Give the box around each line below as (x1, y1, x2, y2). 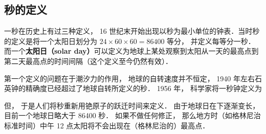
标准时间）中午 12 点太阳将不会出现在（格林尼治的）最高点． (4, 120, 210, 130)
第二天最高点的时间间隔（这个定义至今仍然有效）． (4, 55, 172, 66)
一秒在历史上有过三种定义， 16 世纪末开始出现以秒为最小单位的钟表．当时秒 (4, 26, 260, 36)
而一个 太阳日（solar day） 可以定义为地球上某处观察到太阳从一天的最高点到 (4, 46, 259, 56)
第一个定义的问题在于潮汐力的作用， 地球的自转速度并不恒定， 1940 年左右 (4, 73, 255, 83)
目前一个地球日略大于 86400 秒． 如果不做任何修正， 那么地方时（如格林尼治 (4, 110, 261, 121)
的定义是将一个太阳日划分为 (4, 35, 97, 46)
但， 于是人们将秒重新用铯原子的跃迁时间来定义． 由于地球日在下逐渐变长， (4, 100, 260, 110)
